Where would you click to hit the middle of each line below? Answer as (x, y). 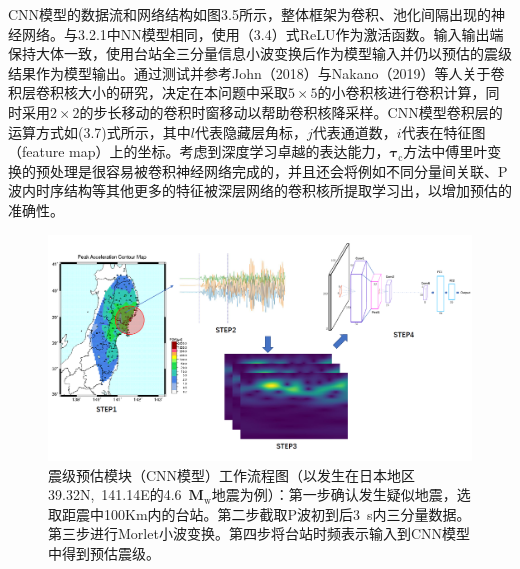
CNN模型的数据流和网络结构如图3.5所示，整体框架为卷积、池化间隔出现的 (249, 14)
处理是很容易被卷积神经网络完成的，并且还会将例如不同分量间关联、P (278, 170)
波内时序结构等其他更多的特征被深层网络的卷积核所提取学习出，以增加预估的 (260, 190)
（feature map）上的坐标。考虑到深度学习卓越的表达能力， (199, 151)
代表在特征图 (443, 131)
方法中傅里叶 (445, 151)
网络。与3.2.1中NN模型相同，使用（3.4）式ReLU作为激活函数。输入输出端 (262, 33)
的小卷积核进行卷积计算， (401, 92)
